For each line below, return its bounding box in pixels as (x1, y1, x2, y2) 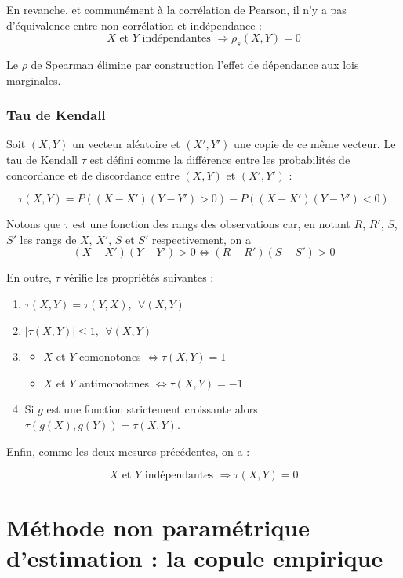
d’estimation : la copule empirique (6, 542, 383, 574)
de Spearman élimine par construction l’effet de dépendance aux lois (31, 56, 359, 72)
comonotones (78, 348, 141, 365)
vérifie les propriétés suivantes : (64, 269, 214, 285)
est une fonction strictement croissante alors (46, 401, 258, 417)
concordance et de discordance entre (6, 166, 180, 183)
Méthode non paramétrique (6, 511, 310, 543)
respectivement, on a (151, 231, 251, 247)
